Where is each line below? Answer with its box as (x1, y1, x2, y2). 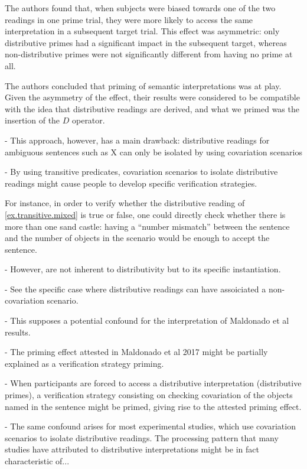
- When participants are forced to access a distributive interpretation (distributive (5, 377, 302, 389)
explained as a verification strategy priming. (5, 357, 164, 369)
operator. (71, 114, 105, 126)
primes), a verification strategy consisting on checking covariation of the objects (5, 389, 293, 401)
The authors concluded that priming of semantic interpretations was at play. (5, 79, 282, 92)
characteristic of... (5, 455, 70, 467)
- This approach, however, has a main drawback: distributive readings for (5, 133, 270, 146)
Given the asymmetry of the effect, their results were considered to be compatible (5, 91, 300, 103)
